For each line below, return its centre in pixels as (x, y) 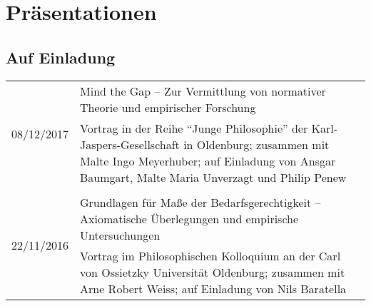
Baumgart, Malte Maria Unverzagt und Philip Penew (213, 177)
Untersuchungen (120, 235)
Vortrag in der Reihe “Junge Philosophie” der (194, 128)
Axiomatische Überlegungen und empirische (189, 218)
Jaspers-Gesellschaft (130, 144)
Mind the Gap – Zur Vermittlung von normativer (203, 91)
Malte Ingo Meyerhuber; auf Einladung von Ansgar (208, 160)
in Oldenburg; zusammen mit (256, 144)
